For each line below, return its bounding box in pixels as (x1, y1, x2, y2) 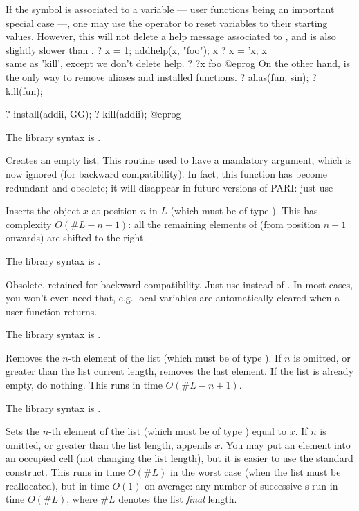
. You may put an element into (220, 437, 351, 452)
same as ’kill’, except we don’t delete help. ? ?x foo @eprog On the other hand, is (6, 56, 351, 71)
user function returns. (6, 304, 98, 318)
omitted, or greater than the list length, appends (6, 437, 212, 452)
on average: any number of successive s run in (145, 478, 338, 492)
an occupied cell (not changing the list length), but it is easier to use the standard (6, 451, 353, 465)
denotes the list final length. (118, 492, 237, 506)
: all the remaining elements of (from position (128, 216, 321, 231)
